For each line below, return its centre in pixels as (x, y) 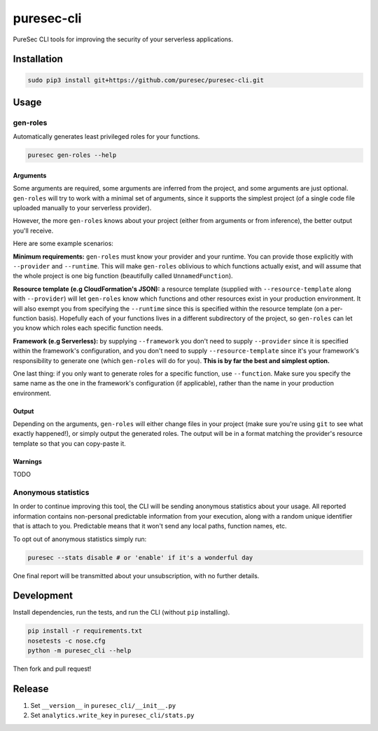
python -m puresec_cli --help (79, 651)
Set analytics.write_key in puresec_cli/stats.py (112, 716)
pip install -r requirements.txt (85, 631)
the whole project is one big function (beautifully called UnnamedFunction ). (123, 276)
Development (43, 596)
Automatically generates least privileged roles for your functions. (106, 137)
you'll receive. (33, 231)
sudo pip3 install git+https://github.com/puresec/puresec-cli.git (146, 80)
